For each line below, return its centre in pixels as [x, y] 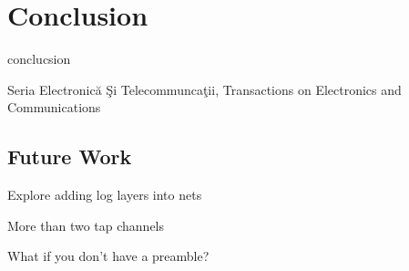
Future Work [70, 156]
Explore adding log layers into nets [105, 195]
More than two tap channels [86, 225]
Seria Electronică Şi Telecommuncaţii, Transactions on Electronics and [204, 89]
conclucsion [39, 59]
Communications [54, 107]
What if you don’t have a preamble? [108, 256]
